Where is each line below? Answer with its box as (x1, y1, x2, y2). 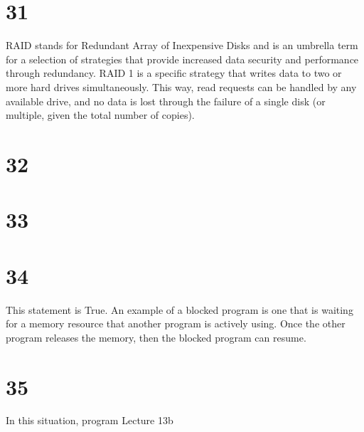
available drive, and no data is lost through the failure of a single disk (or (6, 93, 326, 108)
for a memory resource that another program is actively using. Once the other (6, 316, 346, 331)
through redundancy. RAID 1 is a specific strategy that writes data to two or (6, 65, 342, 80)
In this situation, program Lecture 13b (6, 413, 173, 428)
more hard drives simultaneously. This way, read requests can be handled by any (6, 79, 357, 94)
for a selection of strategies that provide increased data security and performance (6, 51, 359, 66)
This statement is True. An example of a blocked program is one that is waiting (6, 302, 353, 317)
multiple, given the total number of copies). (6, 107, 195, 122)
